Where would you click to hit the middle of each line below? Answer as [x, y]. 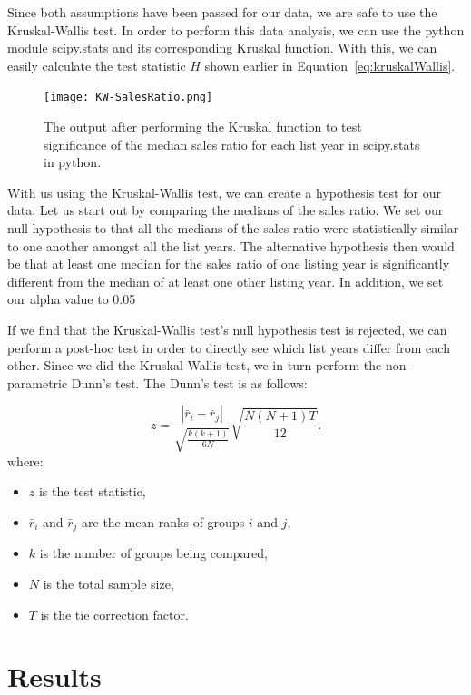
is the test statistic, [92, 491]
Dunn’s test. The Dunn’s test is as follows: [189, 382]
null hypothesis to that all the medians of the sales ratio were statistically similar [233, 228]
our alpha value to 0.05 [72, 299]
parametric [38, 382]
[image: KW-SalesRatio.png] [128, 98]
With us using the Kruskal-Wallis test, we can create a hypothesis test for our [224, 192]
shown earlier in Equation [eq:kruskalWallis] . [330, 65]
